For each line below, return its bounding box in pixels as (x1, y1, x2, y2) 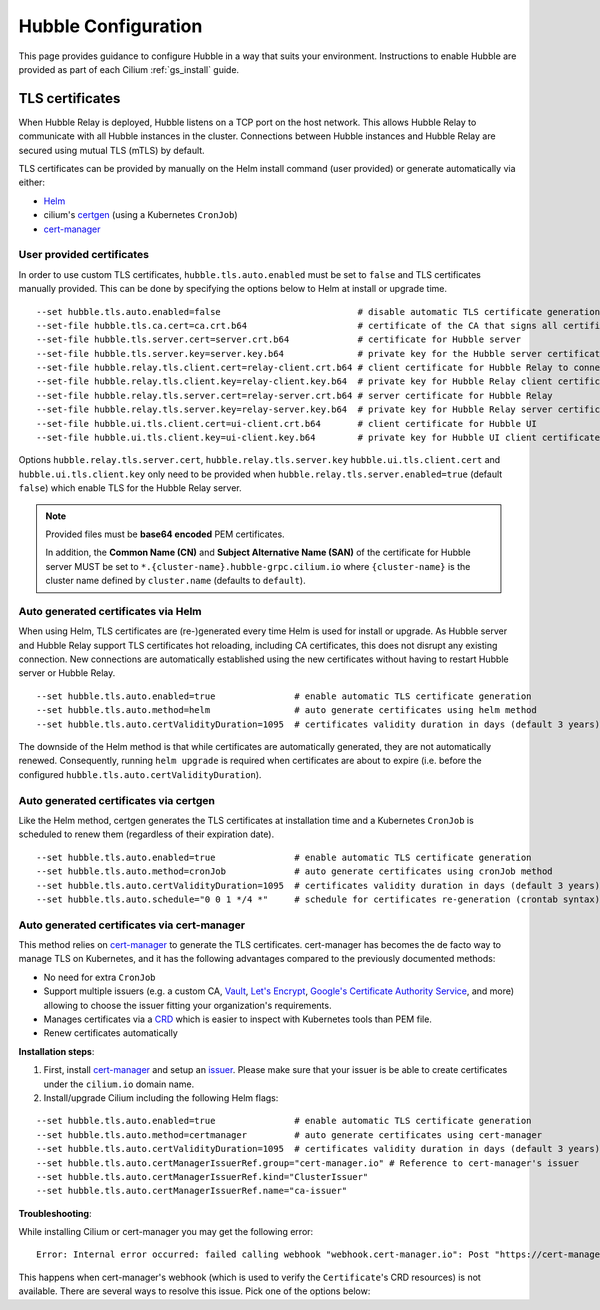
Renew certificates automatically (43, 1027, 179, 1039)
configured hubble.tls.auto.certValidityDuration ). (18, 768, 262, 780)
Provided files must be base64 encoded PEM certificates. (45, 528, 285, 540)
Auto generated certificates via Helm (18, 604, 202, 618)
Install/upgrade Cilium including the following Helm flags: (43, 1091, 279, 1104)
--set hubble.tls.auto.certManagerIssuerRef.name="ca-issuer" (36, 1185, 348, 1197)
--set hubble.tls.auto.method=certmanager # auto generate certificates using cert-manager (36, 1129, 543, 1140)
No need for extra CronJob (43, 971, 156, 983)
